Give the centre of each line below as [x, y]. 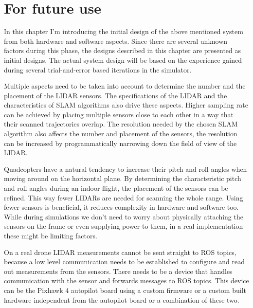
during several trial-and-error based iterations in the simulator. [98, 69]
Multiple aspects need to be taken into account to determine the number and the [125, 86]
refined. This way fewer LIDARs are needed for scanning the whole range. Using [124, 197]
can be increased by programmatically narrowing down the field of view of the [120, 143]
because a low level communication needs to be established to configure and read [125, 262]
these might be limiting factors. [51, 236]
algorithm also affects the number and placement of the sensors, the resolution [121, 134]
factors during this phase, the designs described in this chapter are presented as [123, 50]
